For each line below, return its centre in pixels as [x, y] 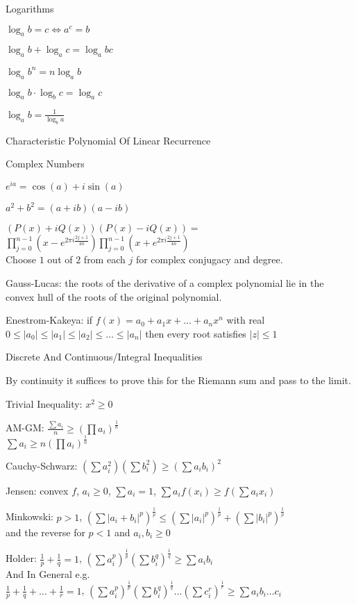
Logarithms [30, 8]
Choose [21, 259]
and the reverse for [45, 532]
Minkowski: [29, 516]
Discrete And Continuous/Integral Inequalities [104, 357]
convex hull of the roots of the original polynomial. [114, 296]
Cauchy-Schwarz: [42, 465]
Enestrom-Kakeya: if [49, 320]
